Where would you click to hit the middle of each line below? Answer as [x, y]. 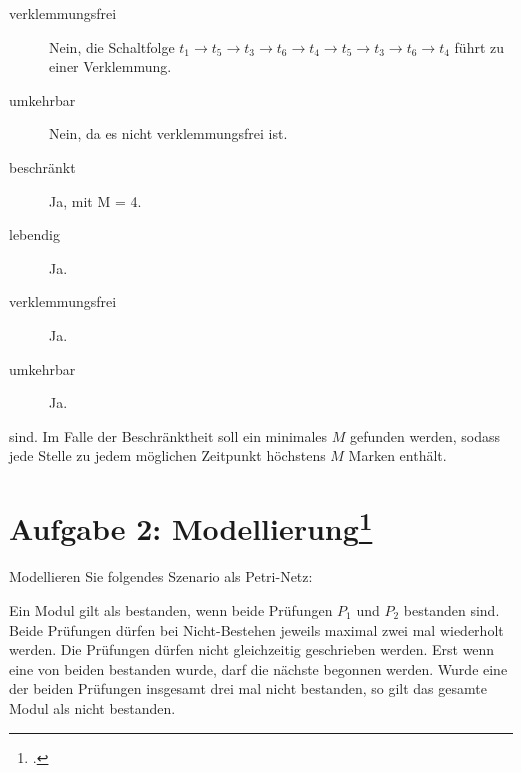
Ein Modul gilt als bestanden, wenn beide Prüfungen [171, 609]
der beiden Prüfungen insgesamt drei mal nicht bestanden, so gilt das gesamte [248, 688]
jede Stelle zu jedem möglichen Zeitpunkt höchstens [167, 455]
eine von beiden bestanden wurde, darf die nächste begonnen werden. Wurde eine [258, 668]
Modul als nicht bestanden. [92, 707]
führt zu [479, 46]
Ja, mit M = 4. [95, 200]
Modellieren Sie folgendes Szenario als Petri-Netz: [161, 576]
